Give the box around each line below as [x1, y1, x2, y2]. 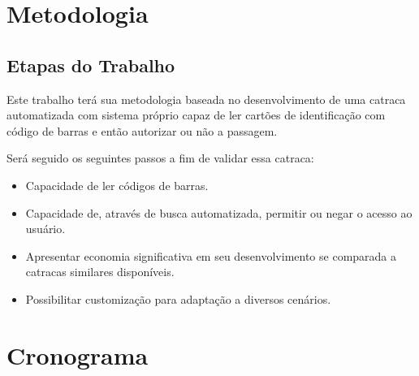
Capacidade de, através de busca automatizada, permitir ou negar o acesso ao [25, 204, 413, 221]
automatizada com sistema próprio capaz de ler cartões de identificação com [6, 106, 386, 123]
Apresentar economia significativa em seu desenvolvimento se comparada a [25, 247, 397, 264]
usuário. [25, 220, 66, 237]
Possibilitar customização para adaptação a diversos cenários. [25, 290, 331, 307]
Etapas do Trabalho [6, 52, 175, 77]
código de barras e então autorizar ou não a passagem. [6, 122, 278, 139]
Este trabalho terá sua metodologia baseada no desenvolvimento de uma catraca [6, 90, 406, 107]
